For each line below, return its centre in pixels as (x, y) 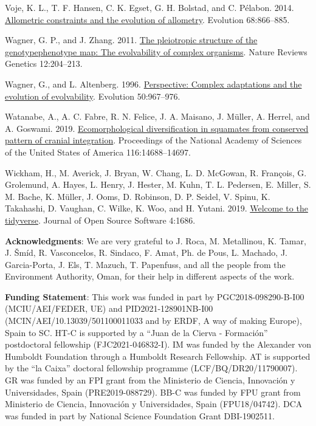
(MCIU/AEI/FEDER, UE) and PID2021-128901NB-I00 (109, 308)
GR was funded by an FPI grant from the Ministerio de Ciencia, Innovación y (150, 380)
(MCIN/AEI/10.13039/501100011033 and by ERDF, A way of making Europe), (153, 321)
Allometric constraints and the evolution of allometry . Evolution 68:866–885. (147, 19)
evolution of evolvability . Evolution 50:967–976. (93, 96)
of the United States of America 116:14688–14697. (98, 152)
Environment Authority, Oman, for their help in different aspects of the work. (150, 276)
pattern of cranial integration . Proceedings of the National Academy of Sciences (153, 140)
